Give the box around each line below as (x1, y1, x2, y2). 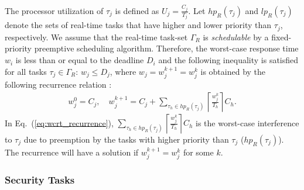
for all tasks (5, 65, 47, 77)
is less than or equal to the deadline (15, 54, 144, 66)
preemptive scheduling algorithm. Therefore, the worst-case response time (34, 42, 299, 54)
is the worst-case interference (196, 116, 299, 129)
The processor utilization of (5, 4, 104, 16)
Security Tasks (5, 172, 75, 187)
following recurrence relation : (5, 78, 112, 91)
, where (110, 65, 136, 77)
